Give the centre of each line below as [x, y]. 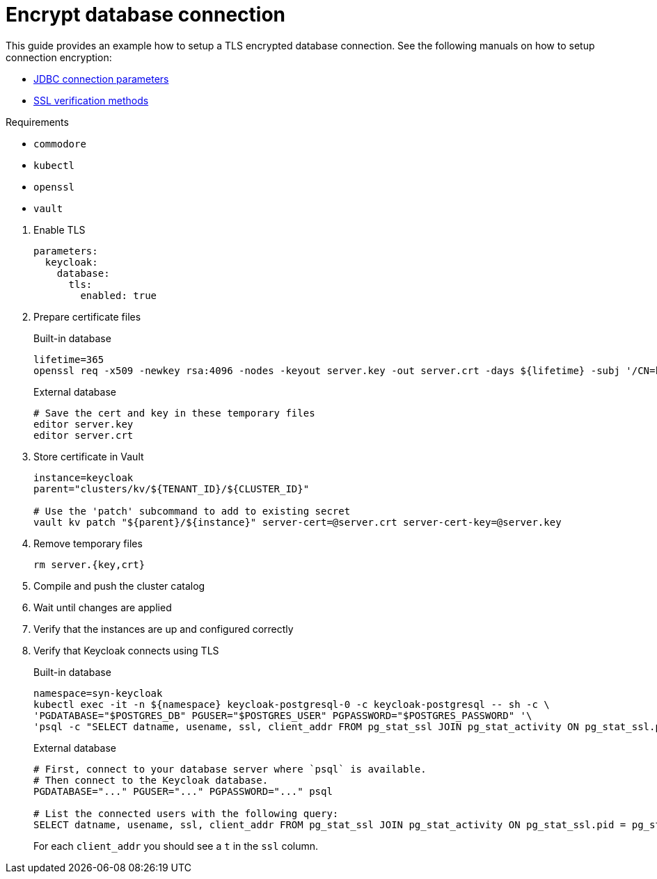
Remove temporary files [88, 543]
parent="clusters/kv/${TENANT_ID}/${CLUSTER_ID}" [172, 489]
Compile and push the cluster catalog [119, 586]
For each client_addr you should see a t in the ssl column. [176, 846]
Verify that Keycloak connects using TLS [126, 650]
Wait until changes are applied [103, 607]
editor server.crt [84, 435]
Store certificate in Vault [89, 456]
